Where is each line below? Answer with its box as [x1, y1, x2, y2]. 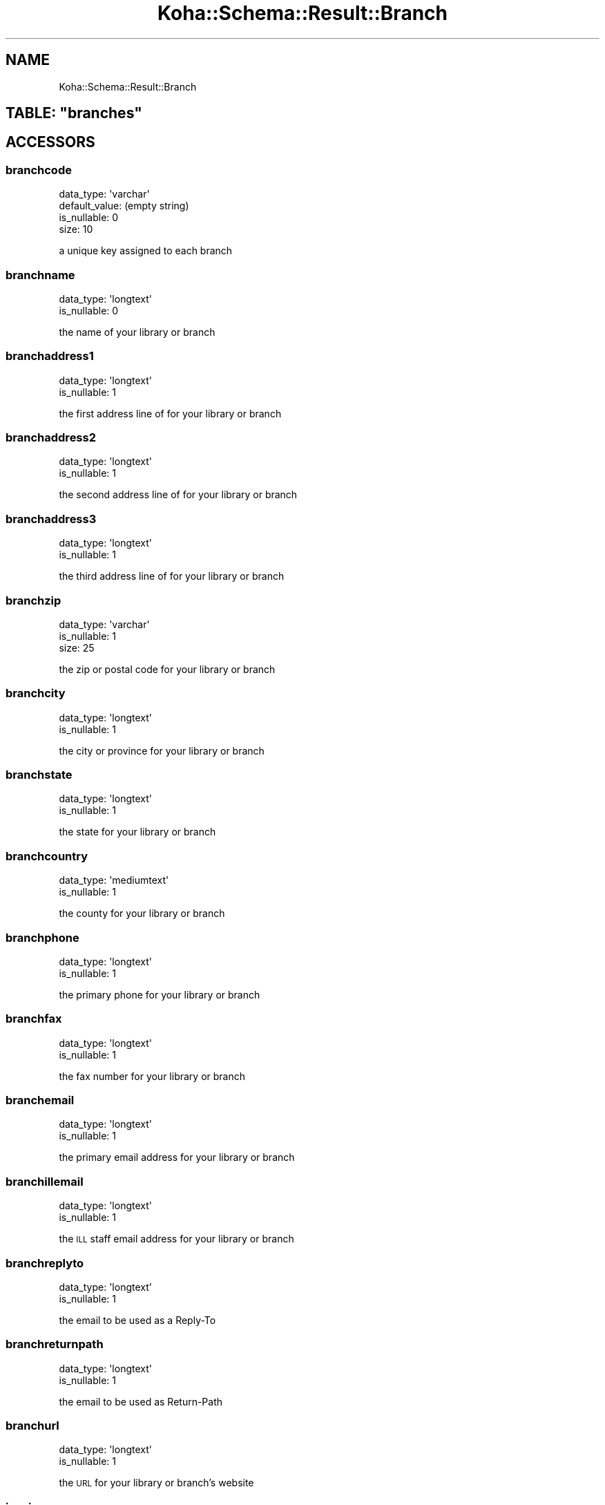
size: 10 [59, 223, 93, 236]
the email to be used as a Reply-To [59, 1314, 216, 1326]
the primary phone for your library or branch [59, 988, 260, 1001]
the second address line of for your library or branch [59, 489, 298, 501]
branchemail [6, 1093, 75, 1108]
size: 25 [59, 641, 95, 654]
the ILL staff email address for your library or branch [59, 1233, 294, 1245]
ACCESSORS [6, 133, 95, 151]
